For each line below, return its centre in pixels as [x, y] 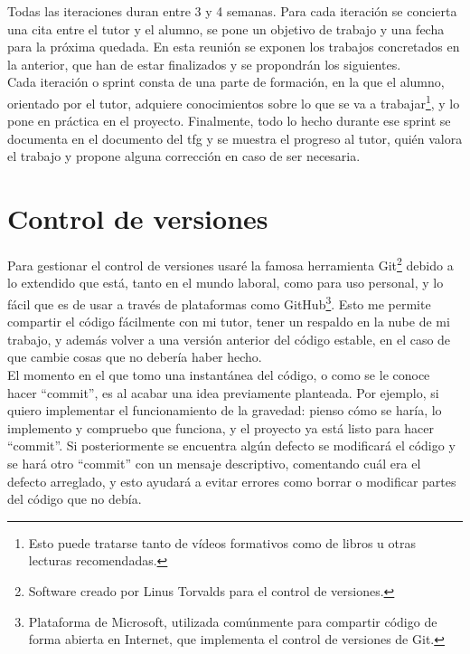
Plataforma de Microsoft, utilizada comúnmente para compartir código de [233, 621]
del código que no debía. [75, 499]
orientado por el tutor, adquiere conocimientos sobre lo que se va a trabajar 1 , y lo [234, 101]
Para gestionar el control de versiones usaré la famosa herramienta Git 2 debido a [230, 264]
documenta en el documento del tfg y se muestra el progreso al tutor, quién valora [235, 138]
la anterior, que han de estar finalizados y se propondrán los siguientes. [204, 64]
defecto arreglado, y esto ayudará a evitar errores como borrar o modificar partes [232, 481]
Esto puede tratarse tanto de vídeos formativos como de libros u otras [222, 542]
